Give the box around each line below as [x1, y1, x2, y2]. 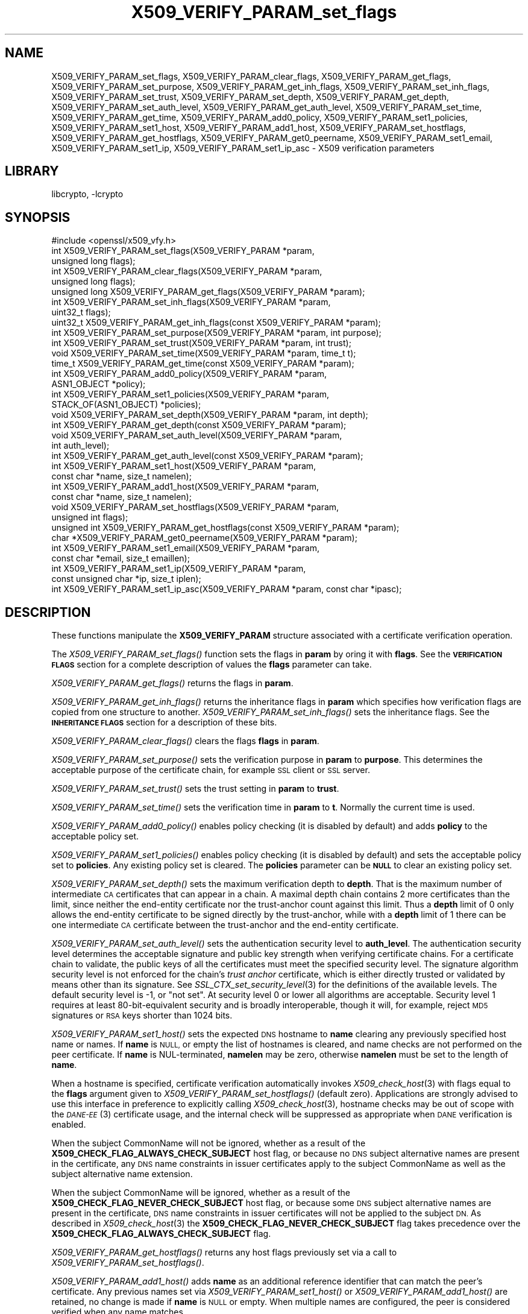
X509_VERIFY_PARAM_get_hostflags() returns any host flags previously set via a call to [51, 1247, 397, 1258]
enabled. [51, 1119, 86, 1130]
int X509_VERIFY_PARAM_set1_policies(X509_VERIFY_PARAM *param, [51, 389, 330, 400]
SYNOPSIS [5, 209, 71, 225]
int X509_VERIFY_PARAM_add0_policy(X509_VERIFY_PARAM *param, [51, 368, 327, 379]
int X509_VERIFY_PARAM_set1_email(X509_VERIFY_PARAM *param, [51, 543, 320, 554]
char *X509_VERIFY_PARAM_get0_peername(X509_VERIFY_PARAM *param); [51, 532, 357, 543]
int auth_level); [51, 440, 110, 451]
